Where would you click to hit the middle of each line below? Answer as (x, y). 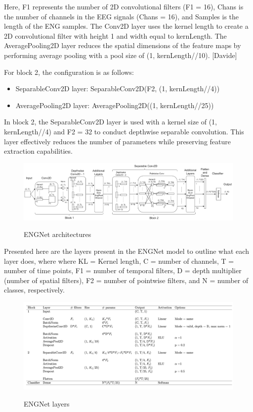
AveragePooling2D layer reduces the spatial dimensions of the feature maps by (123, 45)
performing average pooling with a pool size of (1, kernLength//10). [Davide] (121, 55)
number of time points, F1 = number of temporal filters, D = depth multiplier (123, 270)
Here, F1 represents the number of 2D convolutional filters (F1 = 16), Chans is (124, 6)
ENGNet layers (47, 403)
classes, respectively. (34, 290)
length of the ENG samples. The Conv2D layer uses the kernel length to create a (126, 26)
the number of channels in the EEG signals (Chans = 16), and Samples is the (122, 16)
